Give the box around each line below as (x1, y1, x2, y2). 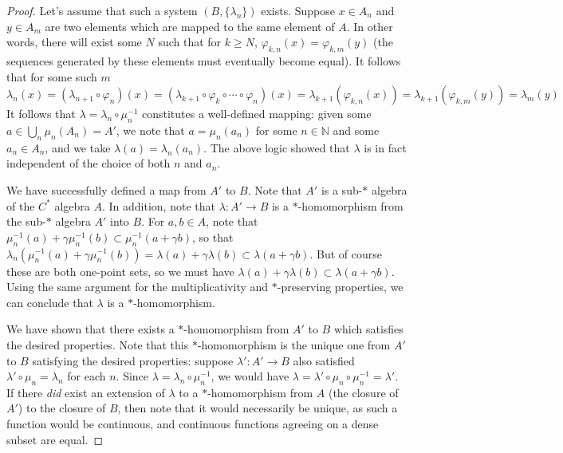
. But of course (309, 245, 382, 262)
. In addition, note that (101, 197, 215, 214)
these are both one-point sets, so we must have (6, 262, 234, 279)
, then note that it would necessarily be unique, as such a (117, 400, 398, 416)
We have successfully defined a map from (6, 181, 207, 198)
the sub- (6, 213, 46, 230)
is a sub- (321, 181, 363, 198)
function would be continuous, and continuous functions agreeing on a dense (6, 416, 379, 432)
